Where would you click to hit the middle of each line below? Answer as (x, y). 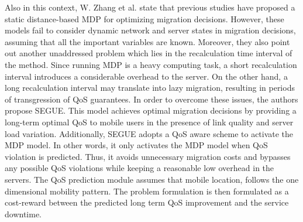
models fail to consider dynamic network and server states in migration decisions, (150, 30)
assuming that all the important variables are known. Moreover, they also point (147, 41)
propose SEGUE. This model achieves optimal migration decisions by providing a (151, 110)
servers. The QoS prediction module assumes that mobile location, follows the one (152, 179)
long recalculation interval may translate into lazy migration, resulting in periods (150, 88)
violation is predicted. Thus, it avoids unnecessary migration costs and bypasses (148, 156)
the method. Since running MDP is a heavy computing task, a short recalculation (151, 64)
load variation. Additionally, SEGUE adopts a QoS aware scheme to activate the (149, 133)
